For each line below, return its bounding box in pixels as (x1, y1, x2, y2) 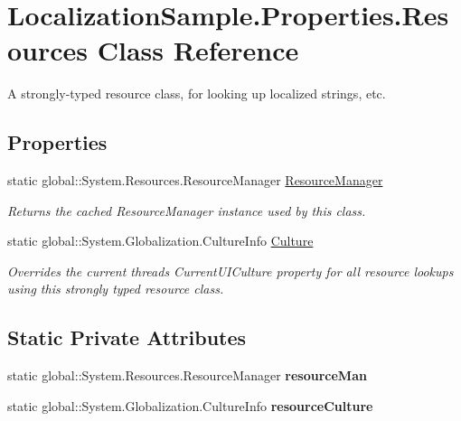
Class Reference (97, 32, 299, 69)
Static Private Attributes (7, 323, 247, 351)
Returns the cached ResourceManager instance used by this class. (7, 201, 366, 220)
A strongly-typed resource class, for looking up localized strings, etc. (7, 84, 386, 103)
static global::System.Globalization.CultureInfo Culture (7, 231, 314, 250)
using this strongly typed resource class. (7, 279, 224, 298)
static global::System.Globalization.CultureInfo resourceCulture (7, 396, 373, 415)
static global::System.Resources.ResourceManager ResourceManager (7, 171, 383, 190)
